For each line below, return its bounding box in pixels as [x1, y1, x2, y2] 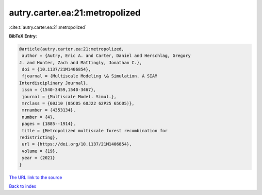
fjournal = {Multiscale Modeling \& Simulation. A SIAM [22, 73, 158, 79]
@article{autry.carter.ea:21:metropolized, [19, 46, 125, 52]
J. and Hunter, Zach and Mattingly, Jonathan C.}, [19, 60, 143, 65]
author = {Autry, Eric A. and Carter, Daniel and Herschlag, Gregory [22, 53, 191, 58]
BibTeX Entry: [9, 33, 37, 39]
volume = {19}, [22, 148, 58, 154]
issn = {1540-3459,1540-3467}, [22, 87, 97, 92]
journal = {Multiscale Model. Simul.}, [22, 94, 116, 99]
